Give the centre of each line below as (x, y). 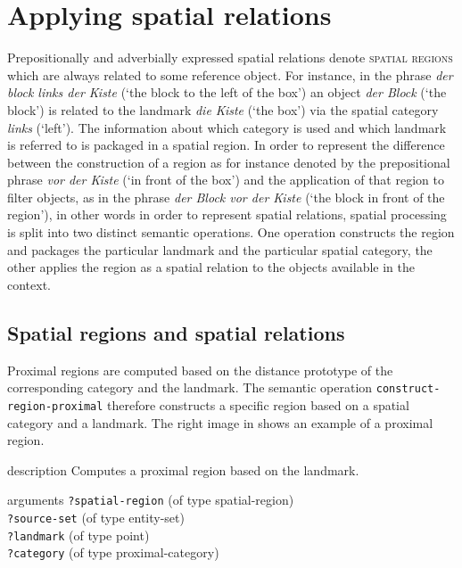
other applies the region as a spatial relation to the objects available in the (211, 267)
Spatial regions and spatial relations (176, 332)
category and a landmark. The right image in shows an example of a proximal (220, 422)
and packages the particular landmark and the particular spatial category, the (220, 249)
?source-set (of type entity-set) (96, 517)
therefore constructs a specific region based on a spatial (258, 404)
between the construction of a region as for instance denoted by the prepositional (229, 162)
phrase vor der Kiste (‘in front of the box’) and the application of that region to (226, 180)
